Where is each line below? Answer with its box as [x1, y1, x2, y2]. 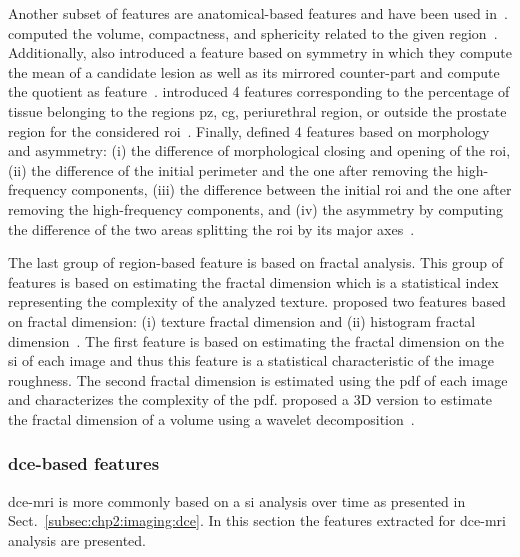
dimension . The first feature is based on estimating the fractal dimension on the [8, 330, 505, 351]
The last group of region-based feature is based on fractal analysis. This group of [8, 252, 504, 273]
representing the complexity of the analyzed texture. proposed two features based [8, 291, 506, 312]
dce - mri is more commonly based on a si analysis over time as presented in [8, 490, 466, 511]
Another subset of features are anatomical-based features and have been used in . [8, 3, 508, 23]
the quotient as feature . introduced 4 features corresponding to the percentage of [8, 81, 510, 102]
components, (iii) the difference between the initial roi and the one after [71, 179, 512, 200]
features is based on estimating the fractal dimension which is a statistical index [8, 271, 499, 292]
